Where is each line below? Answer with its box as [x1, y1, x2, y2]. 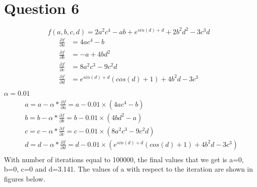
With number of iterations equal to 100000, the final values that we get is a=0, [4, 154, 244, 164]
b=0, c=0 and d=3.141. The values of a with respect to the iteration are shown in [4, 164, 253, 174]
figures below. [4, 174, 46, 184]
